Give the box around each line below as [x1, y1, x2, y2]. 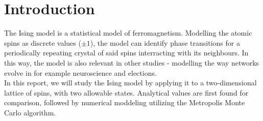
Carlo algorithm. [4, 107, 56, 117]
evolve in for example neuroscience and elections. [4, 67, 157, 78]
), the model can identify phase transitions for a [90, 37, 240, 48]
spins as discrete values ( [4, 37, 81, 48]
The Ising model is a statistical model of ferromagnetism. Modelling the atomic [4, 27, 252, 38]
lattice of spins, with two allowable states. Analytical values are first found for [4, 87, 249, 98]
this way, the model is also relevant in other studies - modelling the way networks [4, 57, 259, 68]
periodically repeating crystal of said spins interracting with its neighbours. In [4, 47, 249, 58]
